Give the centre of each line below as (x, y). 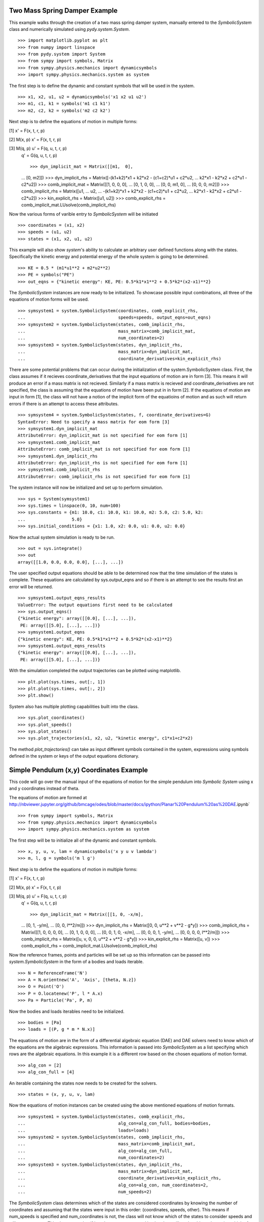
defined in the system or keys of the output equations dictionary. (74, 756)
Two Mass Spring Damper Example (63, 11)
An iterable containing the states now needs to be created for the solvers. (83, 1083)
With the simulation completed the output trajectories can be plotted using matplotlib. (95, 671)
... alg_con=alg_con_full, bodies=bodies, (114, 1124)
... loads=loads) (83, 1130)
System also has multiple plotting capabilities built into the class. (74, 706)
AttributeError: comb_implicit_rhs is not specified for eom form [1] (104, 476)
